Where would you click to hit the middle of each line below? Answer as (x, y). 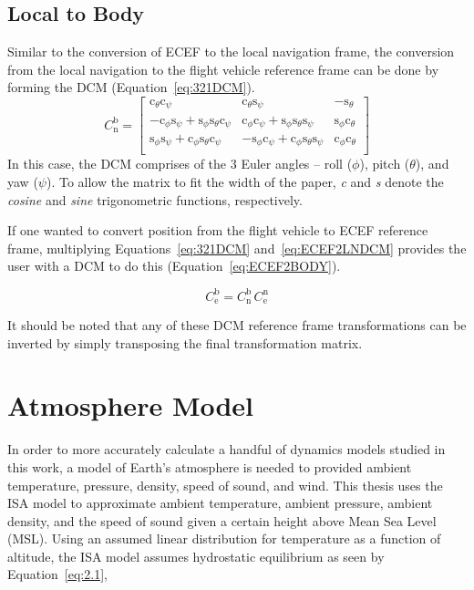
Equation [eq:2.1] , (57, 574)
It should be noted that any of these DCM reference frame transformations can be (237, 325)
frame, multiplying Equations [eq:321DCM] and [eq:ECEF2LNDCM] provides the (237, 248)
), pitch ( (385, 164)
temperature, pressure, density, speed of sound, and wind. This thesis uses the (225, 485)
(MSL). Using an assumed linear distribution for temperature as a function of (224, 538)
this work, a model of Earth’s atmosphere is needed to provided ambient (210, 466)
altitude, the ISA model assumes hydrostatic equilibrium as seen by (196, 556)
